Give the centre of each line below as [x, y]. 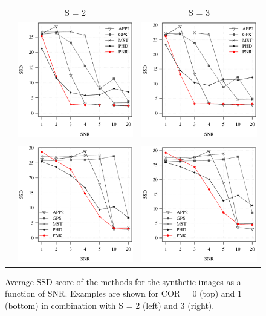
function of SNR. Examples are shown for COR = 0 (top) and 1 [124, 293]
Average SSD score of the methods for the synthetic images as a [123, 281]
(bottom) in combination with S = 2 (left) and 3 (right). [110, 305]
